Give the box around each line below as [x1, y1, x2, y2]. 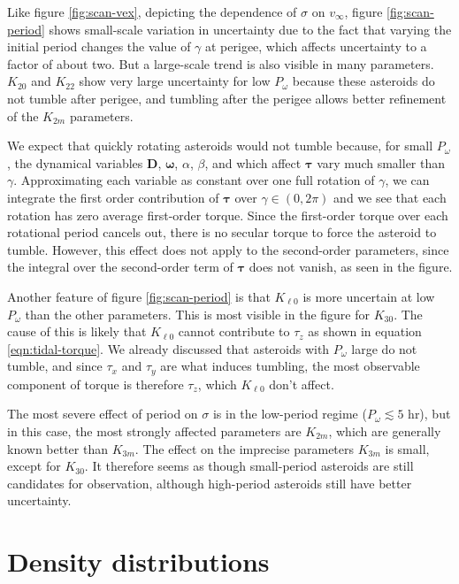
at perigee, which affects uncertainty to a [205, 37, 427, 56]
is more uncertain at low [302, 287, 435, 305]
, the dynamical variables [7, 153, 143, 172]
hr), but [408, 404, 451, 423]
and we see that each [333, 188, 447, 206]
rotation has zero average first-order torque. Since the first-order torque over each [7, 205, 448, 224]
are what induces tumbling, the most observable [160, 357, 420, 375]
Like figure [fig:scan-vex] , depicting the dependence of [7, 3, 297, 20]
